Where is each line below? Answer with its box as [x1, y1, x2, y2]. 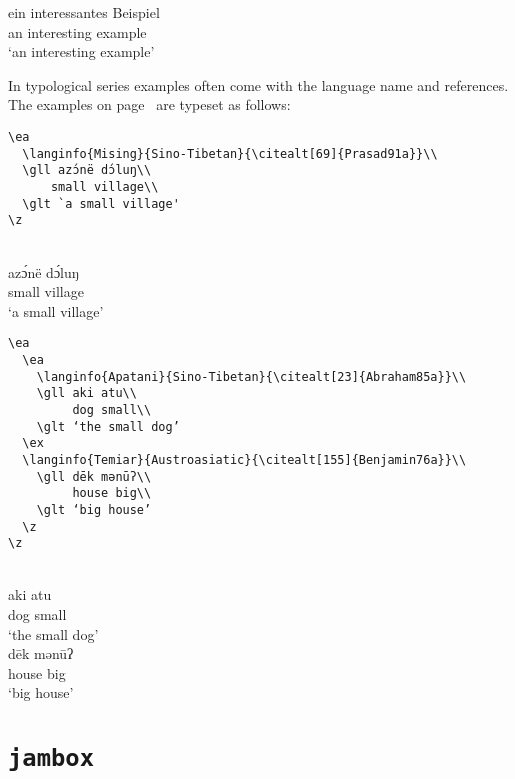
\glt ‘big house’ [36, 502, 152, 517]
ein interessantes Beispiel [8, 2, 160, 22]
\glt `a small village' [22, 196, 180, 211]
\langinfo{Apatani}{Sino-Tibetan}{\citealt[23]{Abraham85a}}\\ [36, 369, 467, 384]
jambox [8, 744, 94, 773]
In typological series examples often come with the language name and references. [8, 74, 509, 95]
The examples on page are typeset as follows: [8, 94, 291, 115]
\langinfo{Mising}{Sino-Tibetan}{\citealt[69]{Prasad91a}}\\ [22, 146, 438, 161]
